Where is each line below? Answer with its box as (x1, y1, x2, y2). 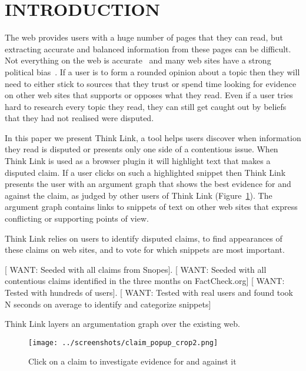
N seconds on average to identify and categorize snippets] (5, 298, 211, 310)
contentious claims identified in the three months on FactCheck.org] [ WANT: (5, 275, 285, 287)
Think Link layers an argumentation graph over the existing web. (5, 317, 240, 330)
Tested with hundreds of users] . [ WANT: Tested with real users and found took (5, 286, 293, 298)
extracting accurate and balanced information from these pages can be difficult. (5, 42, 291, 55)
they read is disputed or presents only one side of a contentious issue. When (5, 143, 278, 155)
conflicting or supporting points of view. (5, 212, 149, 225)
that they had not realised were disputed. (5, 112, 154, 124)
